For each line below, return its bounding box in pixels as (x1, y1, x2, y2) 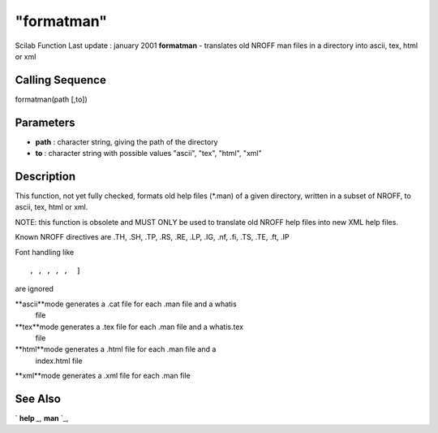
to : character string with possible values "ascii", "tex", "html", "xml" (35, 149, 263, 158)
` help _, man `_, (15, 414, 69, 423)
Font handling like (15, 247, 75, 257)
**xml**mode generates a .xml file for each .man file (15, 370, 191, 381)
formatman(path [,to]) (15, 94, 88, 104)
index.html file (35, 356, 83, 366)
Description (15, 169, 76, 183)
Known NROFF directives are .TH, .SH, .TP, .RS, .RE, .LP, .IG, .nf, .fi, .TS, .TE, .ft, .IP (15, 232, 290, 242)
